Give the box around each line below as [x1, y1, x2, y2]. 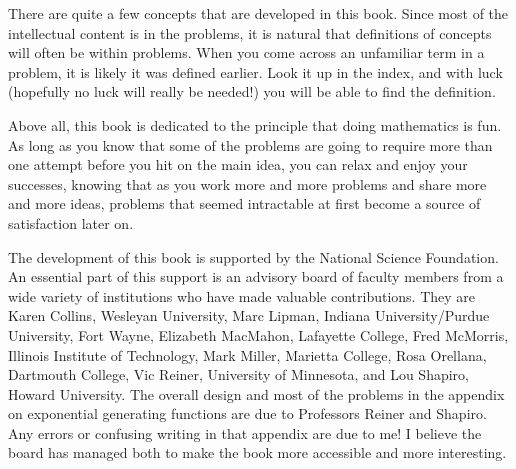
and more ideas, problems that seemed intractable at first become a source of [8, 193, 481, 214]
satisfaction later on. [8, 212, 134, 233]
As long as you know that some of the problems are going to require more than [8, 134, 493, 155]
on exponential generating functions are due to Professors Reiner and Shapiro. [8, 403, 487, 424]
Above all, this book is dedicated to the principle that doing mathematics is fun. [8, 114, 502, 135]
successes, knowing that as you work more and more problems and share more [8, 173, 487, 194]
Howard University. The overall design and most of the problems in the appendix [8, 383, 505, 404]
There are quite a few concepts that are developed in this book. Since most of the [8, 3, 509, 23]
